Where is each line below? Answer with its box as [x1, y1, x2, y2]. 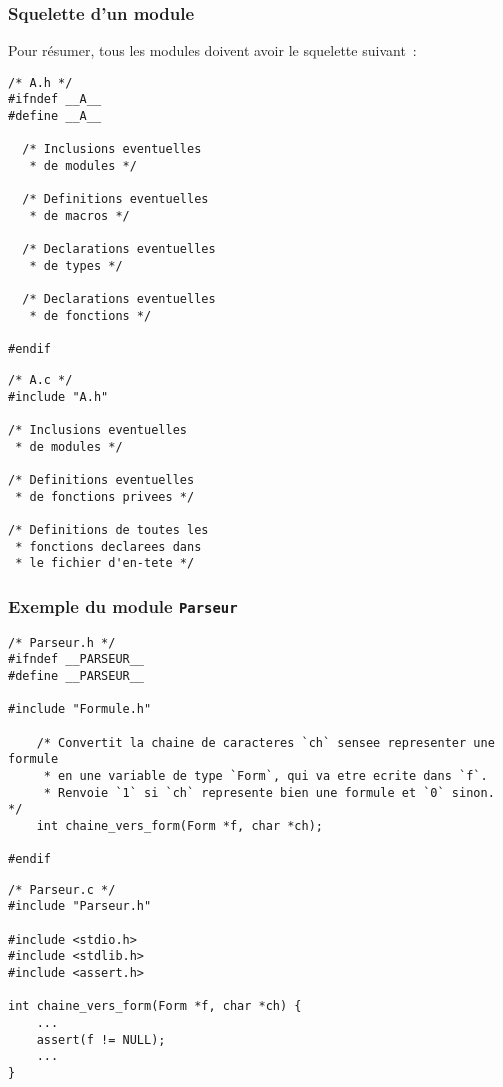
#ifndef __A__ [8, 92, 102, 107]
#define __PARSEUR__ [8, 668, 145, 683]
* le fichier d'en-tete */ [15, 556, 195, 571]
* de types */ [29, 259, 123, 274]
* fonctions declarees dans [15, 539, 202, 554]
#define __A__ [8, 109, 102, 124]
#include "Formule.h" [8, 702, 152, 717]
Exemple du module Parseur [8, 593, 238, 618]
